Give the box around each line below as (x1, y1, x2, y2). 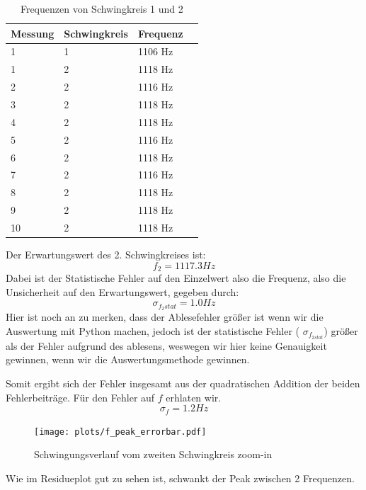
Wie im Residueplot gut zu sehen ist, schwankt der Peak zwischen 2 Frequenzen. (6, 470, 355, 485)
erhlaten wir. (166, 389, 222, 404)
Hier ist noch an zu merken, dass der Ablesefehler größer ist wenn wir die (6, 309, 324, 324)
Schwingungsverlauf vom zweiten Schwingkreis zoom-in (34, 447, 273, 462)
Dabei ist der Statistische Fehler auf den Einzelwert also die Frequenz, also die (6, 270, 346, 285)
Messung (11, 25, 55, 40)
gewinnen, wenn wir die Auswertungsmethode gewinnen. (6, 352, 250, 367)
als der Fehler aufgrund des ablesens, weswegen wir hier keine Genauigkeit (6, 338, 327, 353)
